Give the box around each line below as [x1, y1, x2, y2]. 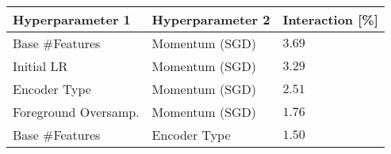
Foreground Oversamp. [13, 103, 140, 121]
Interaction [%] [282, 10, 378, 28]
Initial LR [13, 57, 68, 75]
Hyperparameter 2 [151, 10, 270, 28]
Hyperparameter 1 [13, 10, 131, 28]
